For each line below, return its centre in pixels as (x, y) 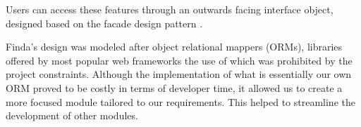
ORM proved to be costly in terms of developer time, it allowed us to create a (174, 87)
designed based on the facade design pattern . (104, 23)
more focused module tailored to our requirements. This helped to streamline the (180, 101)
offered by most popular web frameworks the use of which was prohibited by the (179, 60)
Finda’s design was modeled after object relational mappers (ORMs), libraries (174, 47)
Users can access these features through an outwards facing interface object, (170, 9)
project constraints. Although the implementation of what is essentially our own (179, 74)
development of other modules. (72, 115)
